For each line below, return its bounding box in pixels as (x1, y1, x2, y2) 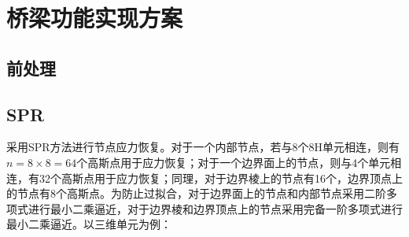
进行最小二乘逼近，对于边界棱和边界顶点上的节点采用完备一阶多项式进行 (28, 200, 403, 217)
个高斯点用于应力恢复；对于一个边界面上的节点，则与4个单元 (76, 154, 391, 170)
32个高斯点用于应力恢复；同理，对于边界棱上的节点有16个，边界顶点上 (39, 169, 403, 186)
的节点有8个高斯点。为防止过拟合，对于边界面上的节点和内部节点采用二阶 (6, 185, 386, 202)
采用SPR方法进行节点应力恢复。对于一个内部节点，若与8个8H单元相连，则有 (6, 139, 400, 155)
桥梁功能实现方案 (6, 2, 183, 34)
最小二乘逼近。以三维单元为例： (6, 216, 171, 232)
